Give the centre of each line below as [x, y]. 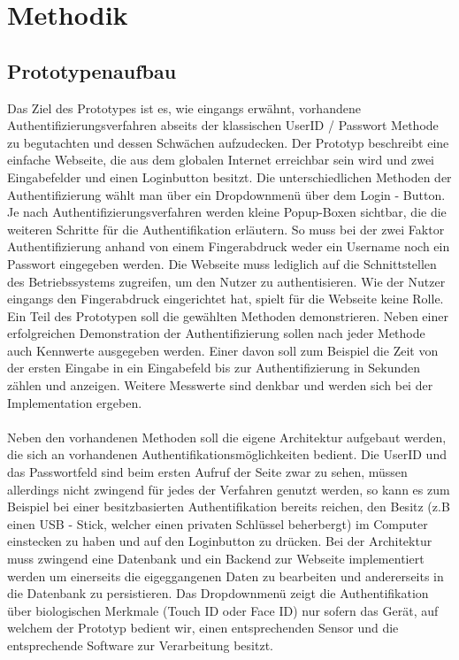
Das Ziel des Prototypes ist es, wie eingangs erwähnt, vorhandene [184, 107]
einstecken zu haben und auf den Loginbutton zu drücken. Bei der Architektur [220, 541]
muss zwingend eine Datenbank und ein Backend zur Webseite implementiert [216, 559]
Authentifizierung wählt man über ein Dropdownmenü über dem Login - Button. [226, 194]
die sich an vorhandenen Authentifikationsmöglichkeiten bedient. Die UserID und [227, 454]
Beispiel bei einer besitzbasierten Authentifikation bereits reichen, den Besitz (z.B [229, 507]
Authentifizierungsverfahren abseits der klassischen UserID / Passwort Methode [223, 125]
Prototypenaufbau [92, 70]
